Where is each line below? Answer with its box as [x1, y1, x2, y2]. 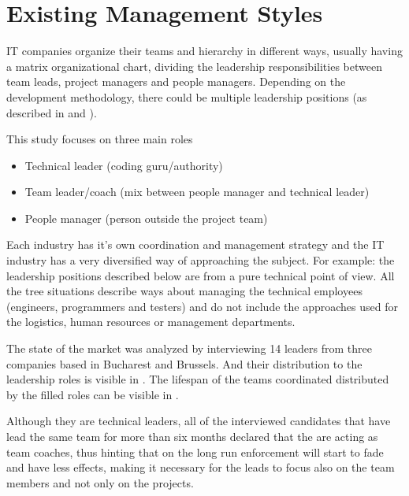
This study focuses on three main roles [6, 131, 193, 147]
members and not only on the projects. [6, 474, 194, 490]
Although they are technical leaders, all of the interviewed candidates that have [6, 413, 391, 429]
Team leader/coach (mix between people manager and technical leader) [24, 183, 370, 200]
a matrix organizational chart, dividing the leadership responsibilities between [6, 57, 382, 74]
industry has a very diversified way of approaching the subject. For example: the [6, 252, 395, 268]
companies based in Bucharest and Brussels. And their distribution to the [6, 355, 363, 372]
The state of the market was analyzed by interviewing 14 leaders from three [6, 340, 372, 357]
